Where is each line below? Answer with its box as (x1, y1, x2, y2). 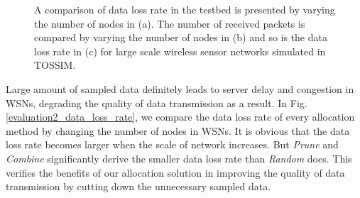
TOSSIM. (34, 57, 76, 72)
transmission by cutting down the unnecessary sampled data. (6, 179, 271, 194)
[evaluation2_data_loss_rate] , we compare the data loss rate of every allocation (6, 109, 355, 124)
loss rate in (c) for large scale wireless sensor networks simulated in (34, 43, 326, 58)
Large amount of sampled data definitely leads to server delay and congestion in (6, 81, 354, 96)
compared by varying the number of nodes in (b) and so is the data (34, 30, 327, 45)
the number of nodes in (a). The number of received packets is (34, 16, 305, 31)
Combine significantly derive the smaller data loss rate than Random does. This (6, 150, 352, 165)
